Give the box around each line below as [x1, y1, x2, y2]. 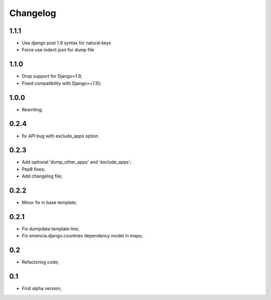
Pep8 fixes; [22, 166, 45, 172]
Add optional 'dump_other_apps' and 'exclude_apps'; [22, 159, 131, 165]
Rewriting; [22, 106, 43, 112]
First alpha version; [22, 285, 62, 291]
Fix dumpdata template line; [22, 226, 80, 232]
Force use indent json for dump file [22, 47, 94, 53]
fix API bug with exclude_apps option [22, 133, 99, 139]
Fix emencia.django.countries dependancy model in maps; [22, 233, 143, 239]
